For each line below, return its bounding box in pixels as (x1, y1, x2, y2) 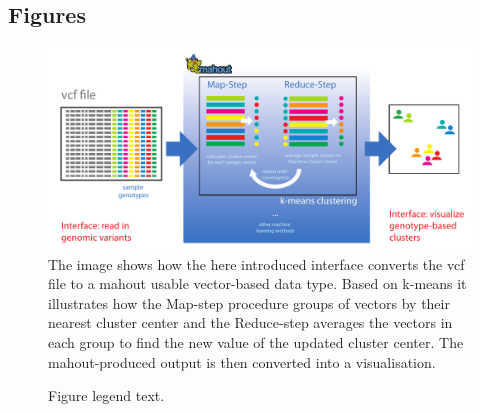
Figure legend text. (48, 385, 165, 406)
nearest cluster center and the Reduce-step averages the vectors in (48, 312, 453, 333)
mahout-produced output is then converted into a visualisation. (48, 351, 436, 372)
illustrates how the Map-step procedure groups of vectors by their (48, 292, 450, 313)
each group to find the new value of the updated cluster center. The (48, 332, 464, 353)
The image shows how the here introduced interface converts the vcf (48, 253, 465, 274)
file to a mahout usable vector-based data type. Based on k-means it (48, 273, 467, 294)
